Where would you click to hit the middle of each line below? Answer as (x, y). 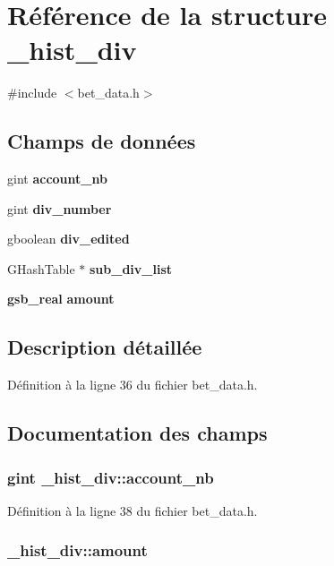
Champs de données (102, 141)
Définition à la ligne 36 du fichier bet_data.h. (133, 385)
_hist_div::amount (77, 550)
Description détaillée (105, 347)
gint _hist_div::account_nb (111, 477)
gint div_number (60, 208)
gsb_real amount (61, 299)
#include (32, 93)
